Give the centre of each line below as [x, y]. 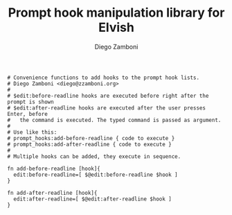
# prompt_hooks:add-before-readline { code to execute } [91, 138]
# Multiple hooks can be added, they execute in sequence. [94, 156]
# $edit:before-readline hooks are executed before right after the [108, 96]
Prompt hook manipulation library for [116, 13]
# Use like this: [32, 132]
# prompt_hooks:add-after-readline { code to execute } [89, 144]
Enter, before [28, 114]
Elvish [116, 27]
